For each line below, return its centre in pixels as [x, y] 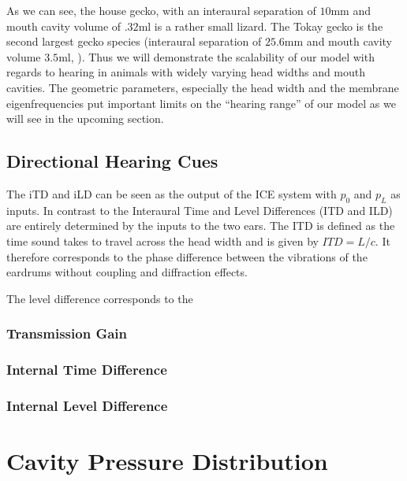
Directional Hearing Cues [112, 161]
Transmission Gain [67, 333]
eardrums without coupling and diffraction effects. [127, 272]
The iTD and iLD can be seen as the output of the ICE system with [172, 193]
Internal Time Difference [87, 370]
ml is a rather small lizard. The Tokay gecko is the [261, 26]
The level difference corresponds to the [100, 298]
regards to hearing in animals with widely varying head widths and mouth [186, 72]
